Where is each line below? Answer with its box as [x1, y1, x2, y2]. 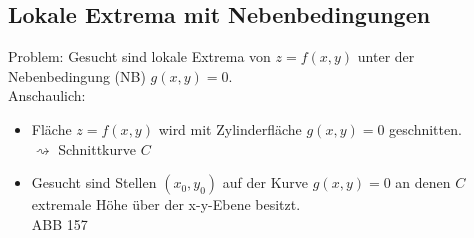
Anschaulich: [8, 85, 86, 106]
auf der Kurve [222, 172, 309, 193]
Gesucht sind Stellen [31, 172, 157, 193]
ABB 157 [31, 213, 88, 234]
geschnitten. [389, 118, 462, 139]
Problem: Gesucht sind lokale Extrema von [8, 46, 271, 67]
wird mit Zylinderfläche [158, 118, 302, 139]
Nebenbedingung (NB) [8, 65, 146, 86]
